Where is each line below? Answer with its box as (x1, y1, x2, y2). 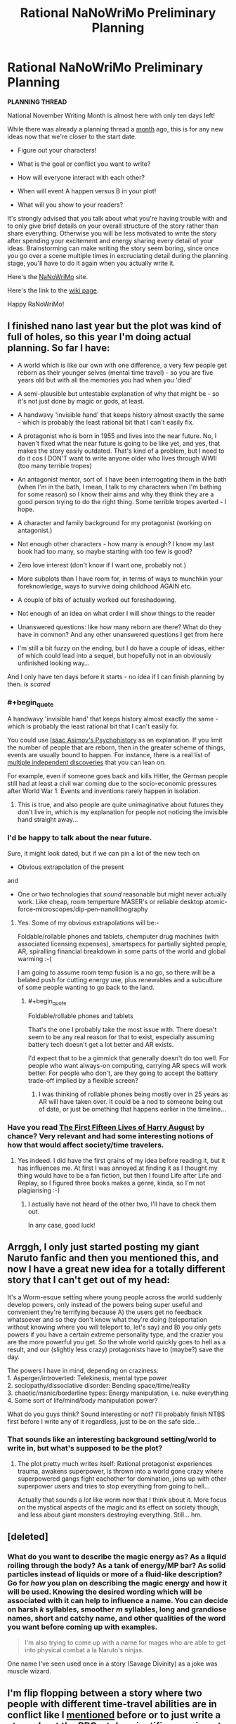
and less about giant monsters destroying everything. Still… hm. (17, 1510, 202, 1519)
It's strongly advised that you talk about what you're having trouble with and (7, 214, 228, 222)
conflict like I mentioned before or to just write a (7, 1709, 221, 1720)
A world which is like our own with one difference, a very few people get (17, 361, 227, 369)
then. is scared (7, 680, 51, 688)
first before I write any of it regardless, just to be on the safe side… (7, 1417, 200, 1425)
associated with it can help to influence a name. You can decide (7, 1596, 228, 1606)
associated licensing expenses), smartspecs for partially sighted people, (17, 939, 228, 948)
